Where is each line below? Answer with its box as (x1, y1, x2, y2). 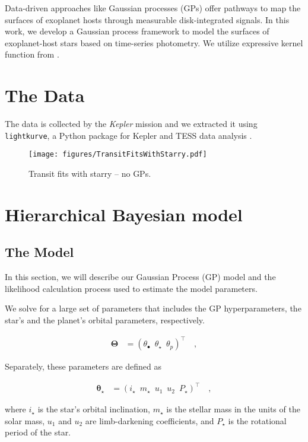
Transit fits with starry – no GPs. (28, 167, 151, 179)
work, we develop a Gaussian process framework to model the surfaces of (5, 25, 269, 37)
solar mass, (5, 414, 45, 427)
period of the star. (5, 426, 71, 438)
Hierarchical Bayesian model (5, 202, 243, 226)
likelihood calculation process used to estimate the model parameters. (5, 282, 258, 294)
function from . (5, 48, 59, 61)
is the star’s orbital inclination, (37, 403, 151, 415)
